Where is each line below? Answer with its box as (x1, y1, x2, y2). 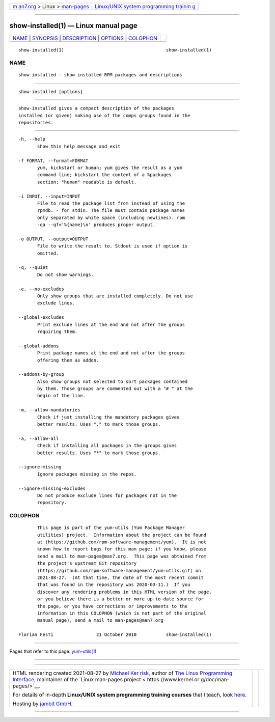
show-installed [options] (18, 89, 84, 94)
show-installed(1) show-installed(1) (18, 47, 212, 53)
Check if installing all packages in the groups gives (37, 443, 177, 449)
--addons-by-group (18, 372, 65, 377)
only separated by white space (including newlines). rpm (37, 214, 185, 220)
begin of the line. (37, 393, 86, 399)
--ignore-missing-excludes (18, 485, 86, 491)
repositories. (18, 120, 53, 126)
